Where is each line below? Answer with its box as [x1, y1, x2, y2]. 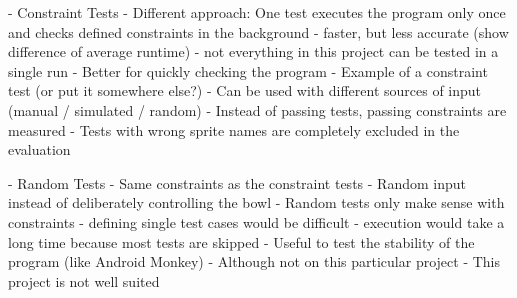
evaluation [8, 139, 71, 160]
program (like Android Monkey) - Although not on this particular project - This [8, 251, 501, 272]
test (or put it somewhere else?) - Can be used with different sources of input [8, 80, 482, 101]
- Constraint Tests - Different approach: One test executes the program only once [8, 2, 506, 22]
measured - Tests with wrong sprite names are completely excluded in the [8, 119, 460, 140]
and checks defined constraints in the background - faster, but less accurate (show [8, 21, 509, 42]
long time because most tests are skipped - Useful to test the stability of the [8, 231, 475, 252]
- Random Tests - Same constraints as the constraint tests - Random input [8, 172, 466, 193]
